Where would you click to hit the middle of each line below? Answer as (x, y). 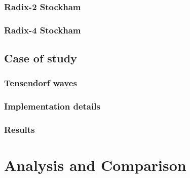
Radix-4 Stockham (43, 30)
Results (20, 130)
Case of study (41, 58)
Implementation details (52, 106)
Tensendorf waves (41, 83)
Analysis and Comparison (95, 165)
